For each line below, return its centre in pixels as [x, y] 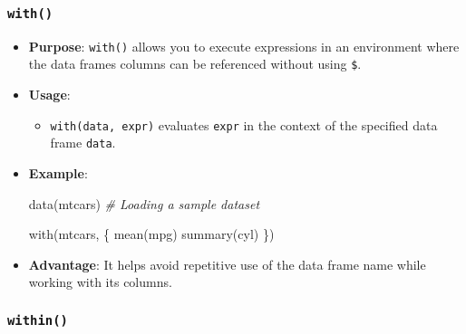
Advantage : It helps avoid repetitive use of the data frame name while [227, 264]
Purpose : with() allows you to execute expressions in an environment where [244, 46]
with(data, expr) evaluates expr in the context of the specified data [244, 124]
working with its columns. [100, 282]
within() [38, 320]
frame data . [83, 143]
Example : [58, 173]
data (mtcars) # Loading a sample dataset [144, 203]
